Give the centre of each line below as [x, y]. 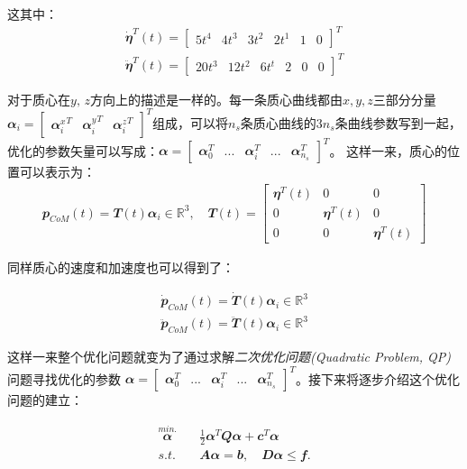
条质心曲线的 [278, 122]
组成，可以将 [191, 122]
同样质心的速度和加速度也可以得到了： [121, 267]
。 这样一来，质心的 [389, 150]
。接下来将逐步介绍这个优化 [378, 378]
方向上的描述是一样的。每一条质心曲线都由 [216, 99]
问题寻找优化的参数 [64, 378]
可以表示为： [57, 172]
